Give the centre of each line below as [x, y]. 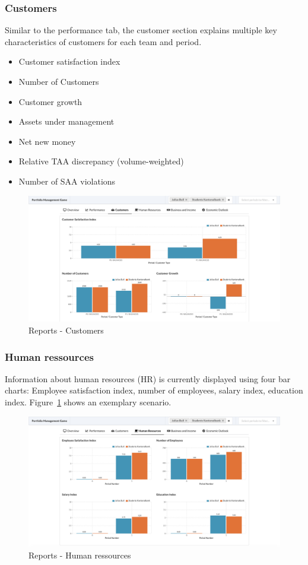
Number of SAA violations [67, 181]
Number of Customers [59, 81]
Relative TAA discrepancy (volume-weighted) [101, 161]
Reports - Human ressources [80, 555]
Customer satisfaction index [69, 61]
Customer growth [50, 101]
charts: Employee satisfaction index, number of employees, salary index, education [154, 390]
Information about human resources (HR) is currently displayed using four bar [148, 378]
